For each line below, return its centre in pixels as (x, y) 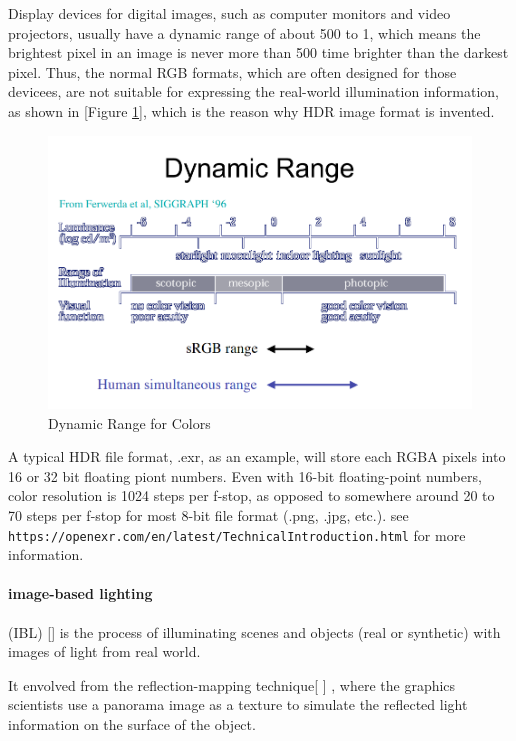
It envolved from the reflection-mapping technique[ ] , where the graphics (232, 684)
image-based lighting (80, 593)
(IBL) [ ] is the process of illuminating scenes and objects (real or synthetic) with (254, 631)
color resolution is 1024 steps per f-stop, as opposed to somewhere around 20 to (251, 495)
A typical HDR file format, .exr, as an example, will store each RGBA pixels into (257, 456)
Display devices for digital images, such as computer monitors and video (229, 13)
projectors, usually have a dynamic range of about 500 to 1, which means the (244, 32)
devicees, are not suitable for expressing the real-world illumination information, (253, 91)
